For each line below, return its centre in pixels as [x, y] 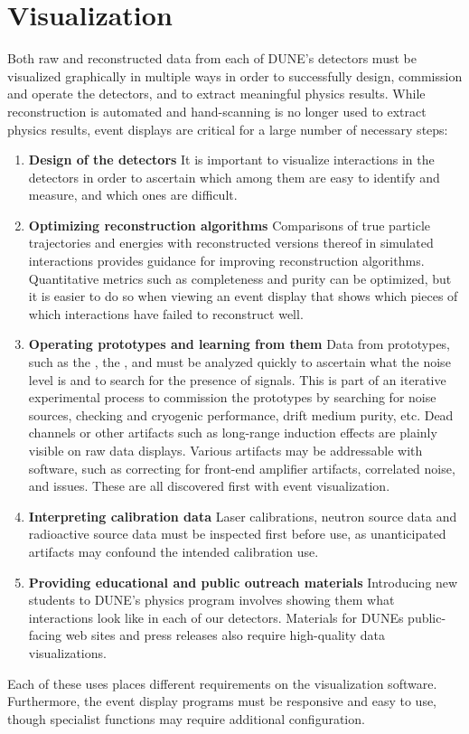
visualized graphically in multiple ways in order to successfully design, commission [235, 75]
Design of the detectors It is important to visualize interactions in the [231, 160]
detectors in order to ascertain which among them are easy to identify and [234, 177]
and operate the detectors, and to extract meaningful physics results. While [216, 94]
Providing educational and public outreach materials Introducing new [243, 582]
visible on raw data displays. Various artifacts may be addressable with [225, 450]
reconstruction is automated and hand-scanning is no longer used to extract [217, 111]
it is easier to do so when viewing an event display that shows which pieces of [243, 296]
